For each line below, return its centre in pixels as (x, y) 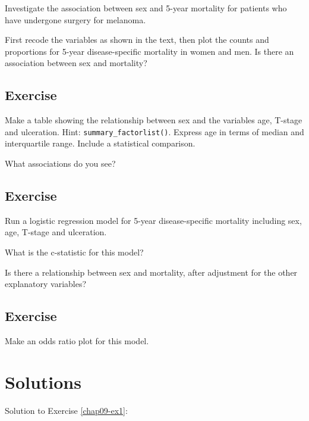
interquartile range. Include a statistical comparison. (100, 143)
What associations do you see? (60, 163)
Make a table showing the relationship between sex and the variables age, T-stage (154, 120)
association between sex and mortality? (76, 63)
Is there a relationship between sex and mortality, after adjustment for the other (151, 272)
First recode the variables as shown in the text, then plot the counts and (137, 40)
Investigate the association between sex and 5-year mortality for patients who (146, 8)
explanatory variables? (46, 284)
